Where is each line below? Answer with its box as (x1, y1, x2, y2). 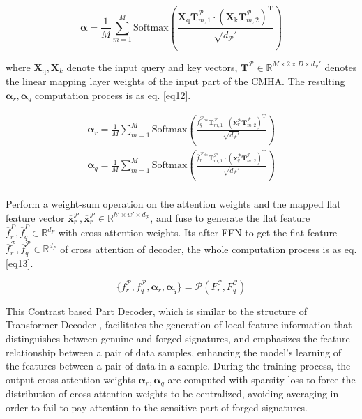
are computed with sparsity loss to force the (167, 372, 356, 386)
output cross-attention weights (6, 372, 135, 386)
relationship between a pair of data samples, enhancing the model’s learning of (6, 344, 342, 359)
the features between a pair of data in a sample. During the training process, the (6, 358, 351, 373)
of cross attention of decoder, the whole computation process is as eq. (60, 241, 357, 256)
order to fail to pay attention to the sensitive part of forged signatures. (6, 399, 308, 414)
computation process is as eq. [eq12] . (35, 87, 191, 102)
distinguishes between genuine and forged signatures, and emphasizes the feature (6, 330, 350, 345)
